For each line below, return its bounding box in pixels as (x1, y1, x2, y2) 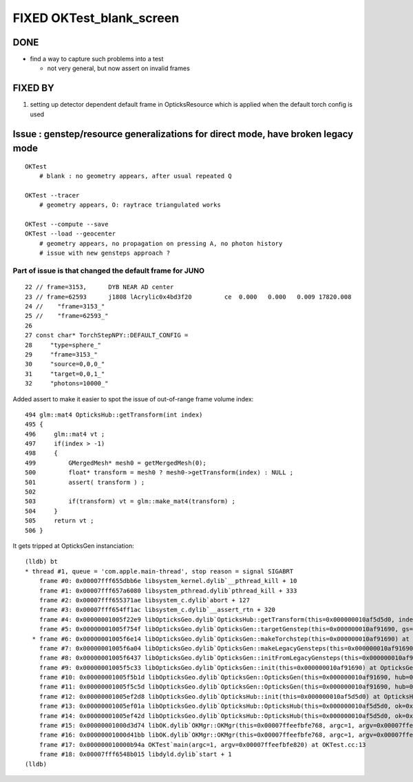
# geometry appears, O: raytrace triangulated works (39, 201, 222, 209)
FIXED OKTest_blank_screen (12, 10, 180, 25)
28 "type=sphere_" (25, 341, 102, 349)
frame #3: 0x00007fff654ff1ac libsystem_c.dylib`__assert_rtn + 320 (39, 606, 275, 614)
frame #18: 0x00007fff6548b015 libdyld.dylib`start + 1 (39, 750, 232, 759)
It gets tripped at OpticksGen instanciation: (12, 541, 134, 550)
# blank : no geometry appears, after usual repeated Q (39, 172, 232, 180)
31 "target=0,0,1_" (25, 370, 105, 378)
